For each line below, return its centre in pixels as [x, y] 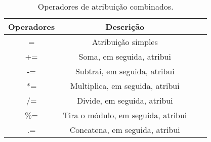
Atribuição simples [125, 42]
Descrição [125, 27]
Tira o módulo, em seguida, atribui [125, 115]
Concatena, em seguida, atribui [125, 130]
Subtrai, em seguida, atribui [125, 71]
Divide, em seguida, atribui [125, 100]
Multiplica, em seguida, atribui [125, 86]
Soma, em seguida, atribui [125, 56]
